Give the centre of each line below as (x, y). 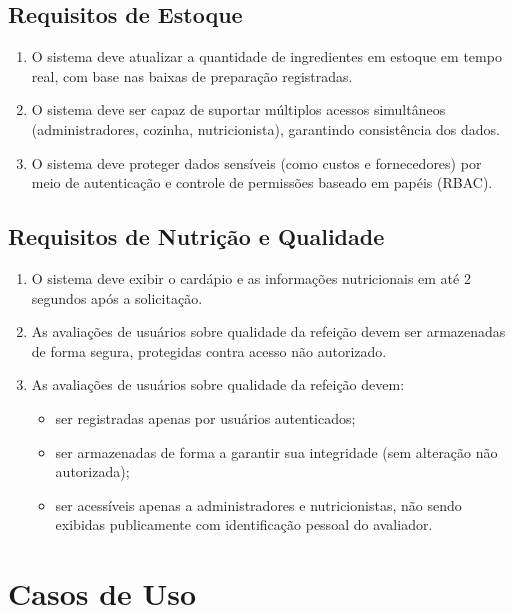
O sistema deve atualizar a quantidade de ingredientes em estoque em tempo (266, 56)
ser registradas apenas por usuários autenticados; (205, 417)
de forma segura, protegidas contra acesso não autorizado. (209, 350)
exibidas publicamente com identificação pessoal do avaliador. (244, 524)
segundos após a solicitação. (117, 297)
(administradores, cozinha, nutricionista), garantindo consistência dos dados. (265, 128)
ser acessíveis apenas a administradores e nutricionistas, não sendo (258, 504)
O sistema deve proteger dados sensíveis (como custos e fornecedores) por (256, 162)
